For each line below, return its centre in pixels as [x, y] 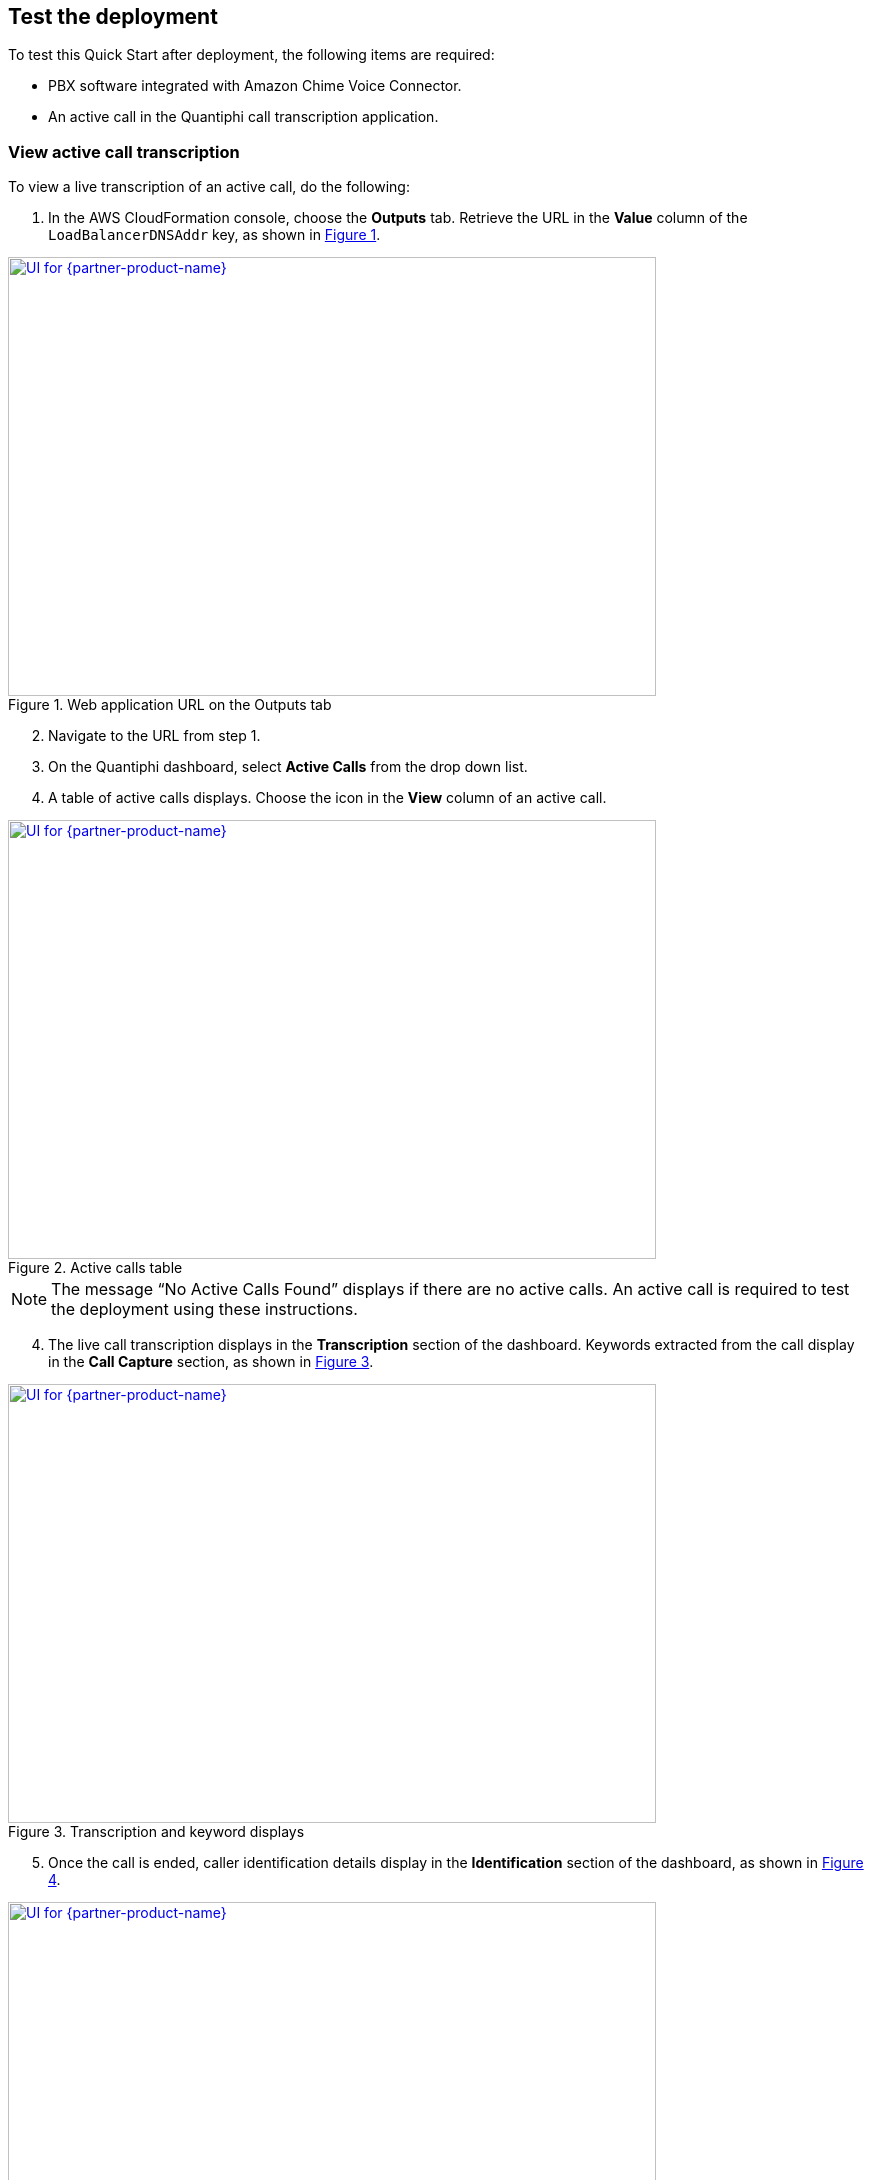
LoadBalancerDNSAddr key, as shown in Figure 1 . [214, 235]
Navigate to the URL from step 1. [154, 736]
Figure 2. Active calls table [95, 1268]
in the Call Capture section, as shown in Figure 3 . [211, 1362]
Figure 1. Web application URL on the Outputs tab [170, 705]
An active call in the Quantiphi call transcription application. [243, 117]
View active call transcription [124, 151]
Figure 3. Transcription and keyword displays [156, 1832]
